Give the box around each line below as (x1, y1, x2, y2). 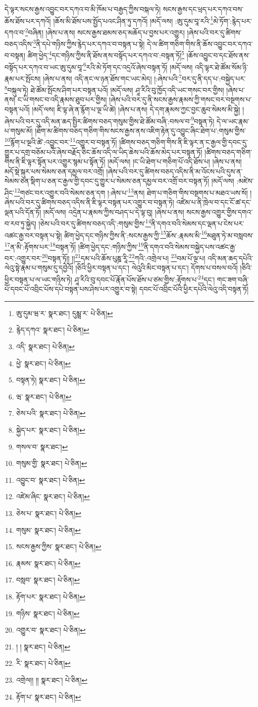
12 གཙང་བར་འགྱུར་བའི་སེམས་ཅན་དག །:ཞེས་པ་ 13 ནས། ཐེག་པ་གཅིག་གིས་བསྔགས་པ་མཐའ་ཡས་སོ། (14, 186, 248, 197)
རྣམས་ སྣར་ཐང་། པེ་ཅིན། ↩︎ (16, 558, 81, 568)
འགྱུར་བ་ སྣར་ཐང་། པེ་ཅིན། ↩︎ (16, 625, 86, 635)
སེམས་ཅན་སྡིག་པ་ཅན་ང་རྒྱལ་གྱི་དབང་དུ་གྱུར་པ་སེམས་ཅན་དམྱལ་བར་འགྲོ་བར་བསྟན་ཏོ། (4, 176, 209, 186)
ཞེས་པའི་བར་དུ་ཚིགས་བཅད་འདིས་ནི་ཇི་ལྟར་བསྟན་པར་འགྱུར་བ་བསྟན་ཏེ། (4, 197, 174, 207)
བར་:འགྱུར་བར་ (4, 253, 42, 263)
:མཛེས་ (236, 176, 254, 186)
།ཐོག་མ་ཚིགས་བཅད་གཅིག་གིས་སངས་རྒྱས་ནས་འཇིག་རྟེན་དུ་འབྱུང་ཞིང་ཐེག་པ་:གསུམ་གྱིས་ (35, 125, 246, 135)
